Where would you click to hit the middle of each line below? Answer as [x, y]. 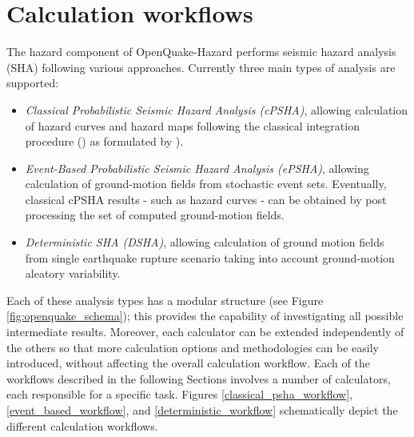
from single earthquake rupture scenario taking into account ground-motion [210, 257]
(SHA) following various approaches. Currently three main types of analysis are [201, 67]
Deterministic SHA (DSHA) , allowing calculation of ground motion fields [205, 242]
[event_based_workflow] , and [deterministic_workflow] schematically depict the [202, 410]
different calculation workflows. [82, 425]
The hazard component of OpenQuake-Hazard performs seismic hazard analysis [201, 52]
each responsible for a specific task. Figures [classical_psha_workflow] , [180, 394]
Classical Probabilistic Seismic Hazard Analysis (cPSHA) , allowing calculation [217, 109]
